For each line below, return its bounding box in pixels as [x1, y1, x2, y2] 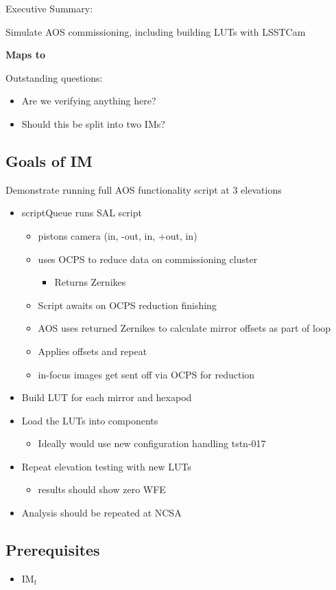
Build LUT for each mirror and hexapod [21, 390, 192, 405]
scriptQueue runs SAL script [21, 205, 142, 220]
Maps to [5, 47, 46, 62]
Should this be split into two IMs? [21, 116, 165, 131]
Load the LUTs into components [21, 413, 158, 427]
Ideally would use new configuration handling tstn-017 [38, 436, 266, 451]
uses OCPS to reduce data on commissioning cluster [38, 251, 258, 266]
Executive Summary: [5, 1, 93, 15]
